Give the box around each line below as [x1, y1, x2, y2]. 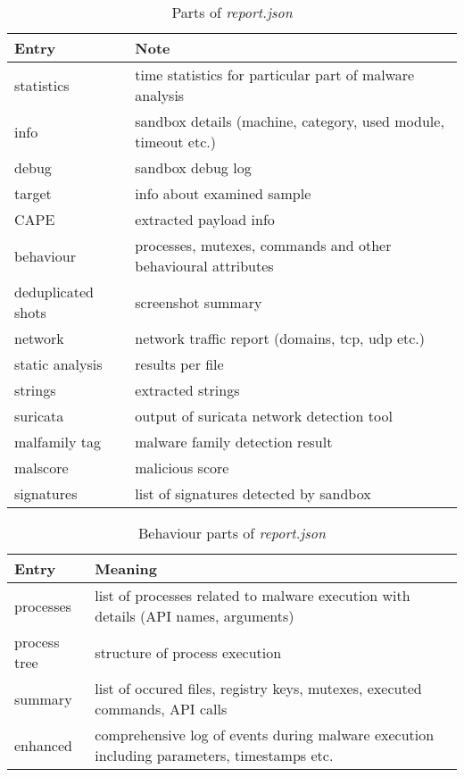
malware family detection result [135, 431, 333, 452]
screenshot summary [135, 291, 262, 313]
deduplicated [14, 281, 94, 302]
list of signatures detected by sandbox [135, 483, 371, 504]
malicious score [135, 457, 229, 478]
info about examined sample [135, 183, 311, 204]
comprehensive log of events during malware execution [95, 724, 435, 745]
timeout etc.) [135, 131, 216, 152]
